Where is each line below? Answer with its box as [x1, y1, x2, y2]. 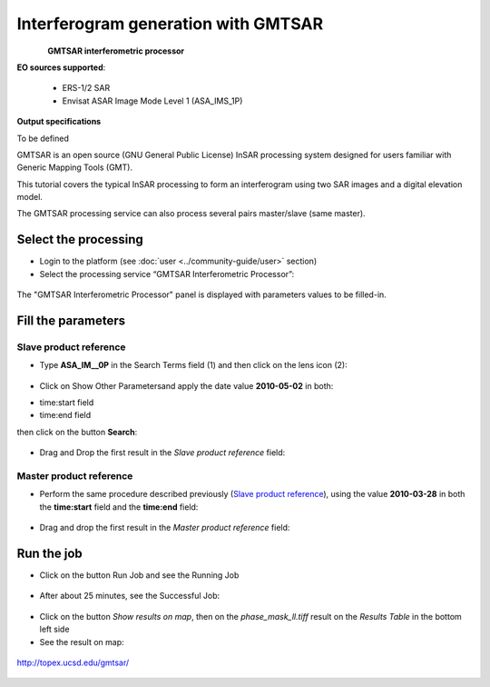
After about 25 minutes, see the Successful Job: [39, 591, 220, 602]
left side [39, 623, 70, 635]
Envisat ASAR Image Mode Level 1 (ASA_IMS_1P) [62, 95, 243, 106]
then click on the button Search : [16, 426, 138, 437]
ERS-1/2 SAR [62, 83, 111, 94]
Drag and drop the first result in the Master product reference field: [39, 523, 290, 533]
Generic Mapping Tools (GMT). [16, 162, 133, 173]
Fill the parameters [16, 313, 126, 328]
